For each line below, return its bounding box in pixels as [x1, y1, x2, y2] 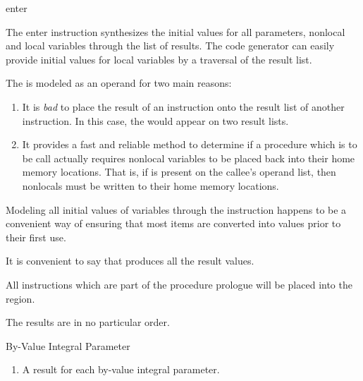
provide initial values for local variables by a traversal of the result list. [6, 52, 312, 66]
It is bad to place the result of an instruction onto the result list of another [22, 99, 345, 114]
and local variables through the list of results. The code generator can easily [6, 38, 335, 53]
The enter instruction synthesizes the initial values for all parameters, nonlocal [6, 24, 345, 39]
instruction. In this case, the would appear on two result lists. [22, 113, 289, 128]
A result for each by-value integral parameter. [22, 362, 220, 377]
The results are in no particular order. [6, 315, 170, 329]
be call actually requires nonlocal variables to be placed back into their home [22, 150, 355, 165]
